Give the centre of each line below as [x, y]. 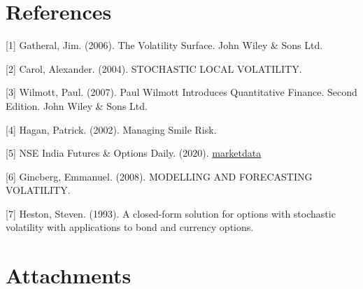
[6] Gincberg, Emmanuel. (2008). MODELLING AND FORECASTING [159, 176]
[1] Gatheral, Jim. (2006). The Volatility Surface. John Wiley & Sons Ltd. [164, 45]
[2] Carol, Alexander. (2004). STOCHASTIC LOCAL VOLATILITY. [154, 68]
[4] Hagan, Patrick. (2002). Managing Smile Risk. [111, 129]
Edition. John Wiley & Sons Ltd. [77, 105]
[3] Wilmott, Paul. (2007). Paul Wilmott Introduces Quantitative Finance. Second [181, 92]
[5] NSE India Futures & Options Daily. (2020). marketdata [134, 153]
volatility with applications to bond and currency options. [130, 227]
